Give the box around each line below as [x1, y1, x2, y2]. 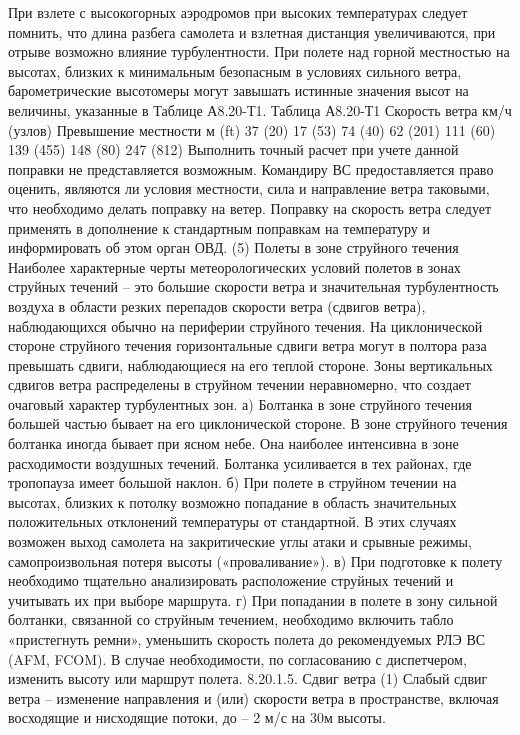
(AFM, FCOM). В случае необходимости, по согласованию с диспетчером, [8, 648, 467, 669]
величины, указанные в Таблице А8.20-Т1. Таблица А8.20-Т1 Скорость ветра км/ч [8, 99, 512, 120]
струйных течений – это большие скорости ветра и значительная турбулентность [8, 276, 499, 297]
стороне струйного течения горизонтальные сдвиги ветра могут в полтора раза [8, 335, 487, 356]
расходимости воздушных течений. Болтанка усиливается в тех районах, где [8, 452, 472, 473]
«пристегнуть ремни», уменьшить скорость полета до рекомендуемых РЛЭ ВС [8, 629, 486, 649]
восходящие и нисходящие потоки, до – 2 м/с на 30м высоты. [8, 707, 386, 728]
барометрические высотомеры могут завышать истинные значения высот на [8, 80, 469, 101]
